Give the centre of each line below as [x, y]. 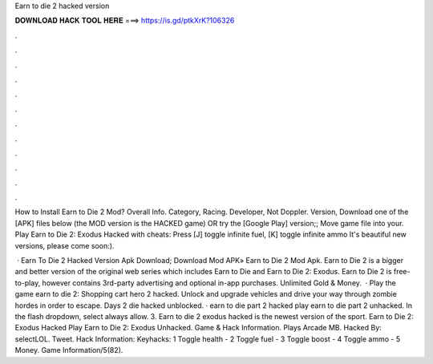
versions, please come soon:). [65, 245]
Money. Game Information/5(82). [69, 350]
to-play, [28, 283]
